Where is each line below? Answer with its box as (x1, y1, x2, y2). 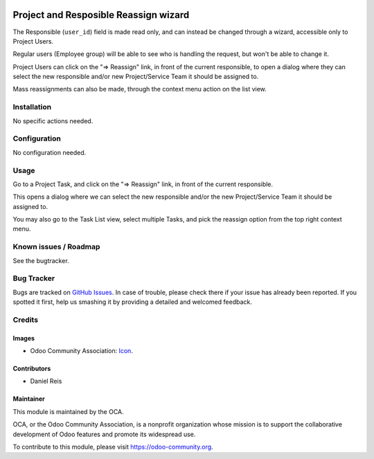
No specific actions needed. (12, 116, 93, 125)
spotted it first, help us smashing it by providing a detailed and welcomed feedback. (12, 298, 252, 306)
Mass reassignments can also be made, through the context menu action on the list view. (12, 85, 267, 93)
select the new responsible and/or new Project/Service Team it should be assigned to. (12, 73, 259, 81)
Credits (12, 315, 38, 325)
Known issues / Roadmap (12, 242, 100, 252)
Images (12, 334, 35, 342)
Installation (12, 102, 52, 112)
